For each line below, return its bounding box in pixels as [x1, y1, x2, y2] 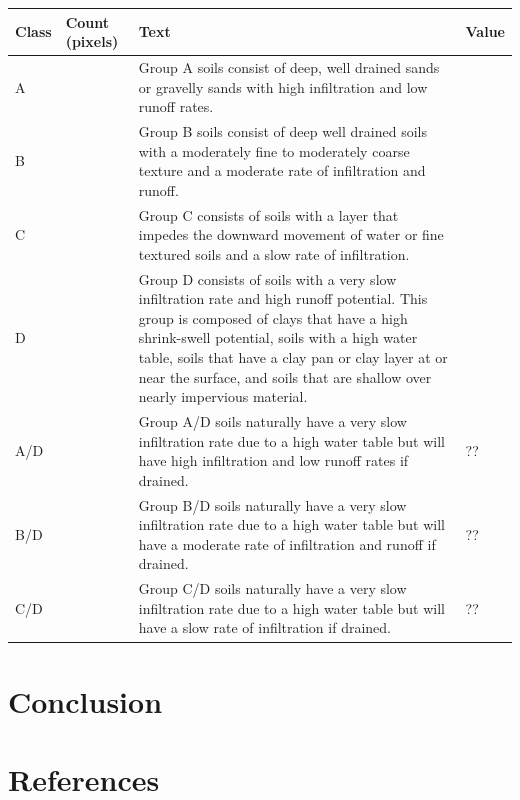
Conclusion [8, 680, 163, 721]
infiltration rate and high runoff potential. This [138, 288, 428, 309]
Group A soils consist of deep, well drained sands [138, 56, 440, 77]
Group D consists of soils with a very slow [138, 268, 397, 289]
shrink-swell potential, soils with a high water [138, 327, 418, 348]
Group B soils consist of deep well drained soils [138, 120, 427, 141]
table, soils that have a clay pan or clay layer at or [138, 347, 448, 367]
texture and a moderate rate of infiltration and [138, 160, 426, 181]
